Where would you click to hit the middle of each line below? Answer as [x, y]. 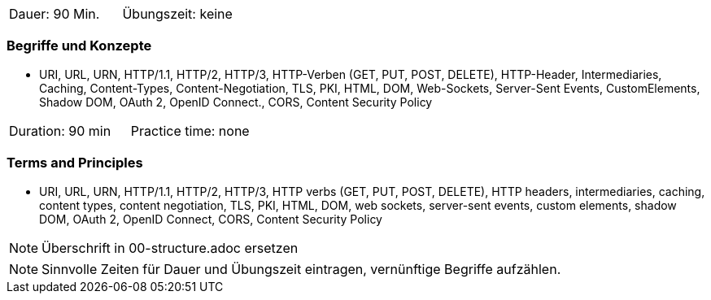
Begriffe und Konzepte [79, 46]
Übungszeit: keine [177, 14]
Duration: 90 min [60, 130]
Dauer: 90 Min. [55, 14]
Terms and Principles [75, 163]
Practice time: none [190, 130]
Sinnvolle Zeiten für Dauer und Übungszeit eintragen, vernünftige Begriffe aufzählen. [301, 269]
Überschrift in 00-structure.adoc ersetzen [170, 248]
